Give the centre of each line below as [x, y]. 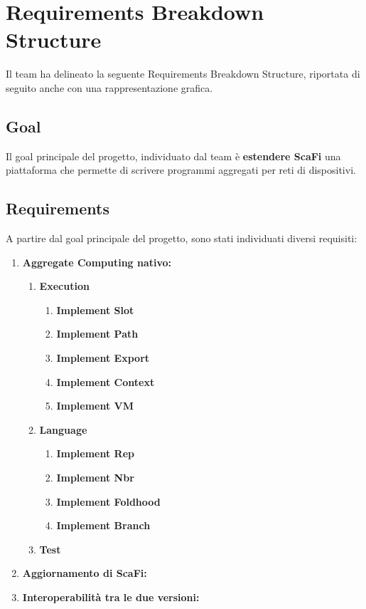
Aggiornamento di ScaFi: [85, 573]
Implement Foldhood [108, 501]
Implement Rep [96, 453]
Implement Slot [95, 309]
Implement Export [103, 358]
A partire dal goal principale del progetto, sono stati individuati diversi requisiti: [182, 238]
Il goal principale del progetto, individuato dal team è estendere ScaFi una [173, 156]
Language [63, 429]
